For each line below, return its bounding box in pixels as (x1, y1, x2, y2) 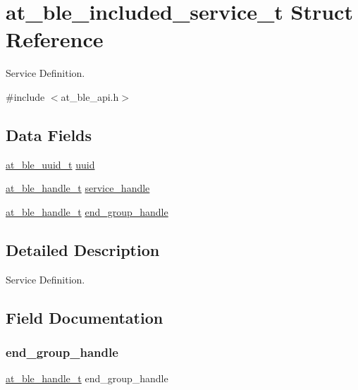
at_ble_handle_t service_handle (6, 181, 150, 195)
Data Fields (6, 123, 92, 145)
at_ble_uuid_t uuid (6, 157, 95, 171)
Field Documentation (6, 306, 163, 328)
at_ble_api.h (61, 89, 119, 104)
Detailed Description (6, 238, 160, 260)
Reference (6, 25, 104, 54)
